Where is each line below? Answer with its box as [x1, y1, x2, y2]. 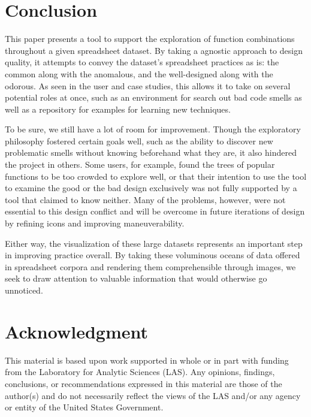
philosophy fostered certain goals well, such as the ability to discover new [5, 134, 273, 147]
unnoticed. [5, 284, 43, 296]
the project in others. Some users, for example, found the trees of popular [5, 158, 275, 171]
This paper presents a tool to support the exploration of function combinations [5, 32, 295, 45]
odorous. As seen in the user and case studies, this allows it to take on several [5, 79, 291, 92]
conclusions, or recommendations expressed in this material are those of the [5, 377, 282, 389]
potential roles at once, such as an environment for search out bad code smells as [5, 91, 302, 104]
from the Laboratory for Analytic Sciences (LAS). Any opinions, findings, [5, 365, 275, 378]
